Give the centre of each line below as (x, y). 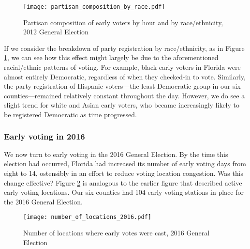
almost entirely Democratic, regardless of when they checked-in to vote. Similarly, (125, 76)
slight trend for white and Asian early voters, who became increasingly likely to (122, 105)
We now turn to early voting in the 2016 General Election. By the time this (116, 154)
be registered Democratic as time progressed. (70, 114)
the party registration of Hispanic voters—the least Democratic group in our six (122, 86)
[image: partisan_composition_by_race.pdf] (94, 7)
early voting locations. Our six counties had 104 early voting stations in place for (124, 192)
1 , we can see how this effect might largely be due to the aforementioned (111, 57)
